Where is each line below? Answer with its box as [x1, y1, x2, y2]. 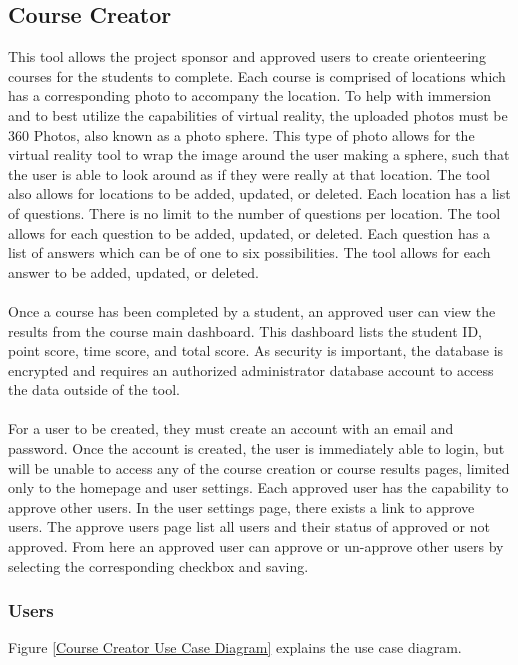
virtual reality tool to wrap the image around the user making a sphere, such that [8, 144, 510, 165]
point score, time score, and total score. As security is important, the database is [8, 340, 504, 361]
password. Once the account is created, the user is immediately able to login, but [8, 438, 505, 459]
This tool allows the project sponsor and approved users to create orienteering [8, 46, 486, 67]
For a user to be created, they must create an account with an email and [8, 418, 454, 439]
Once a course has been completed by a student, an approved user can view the [8, 300, 496, 321]
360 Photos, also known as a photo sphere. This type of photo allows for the [8, 124, 475, 145]
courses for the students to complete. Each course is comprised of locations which [8, 65, 506, 86]
